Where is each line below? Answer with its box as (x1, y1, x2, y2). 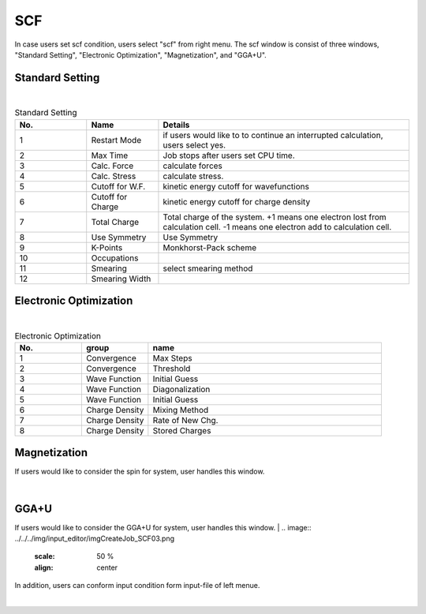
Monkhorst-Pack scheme (163, 241, 256, 253)
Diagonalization (152, 384, 211, 395)
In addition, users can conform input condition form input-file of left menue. (14, 581, 260, 590)
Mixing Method (152, 404, 209, 415)
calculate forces (163, 160, 222, 171)
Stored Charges (152, 425, 211, 436)
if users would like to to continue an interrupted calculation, (163, 129, 383, 140)
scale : (34, 552, 55, 561)
